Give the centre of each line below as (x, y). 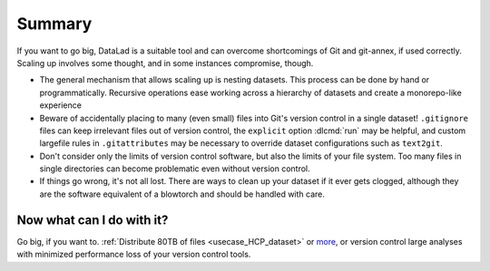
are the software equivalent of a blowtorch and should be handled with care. (182, 194)
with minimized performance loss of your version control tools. (134, 255)
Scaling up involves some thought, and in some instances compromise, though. (165, 63)
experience (60, 105)
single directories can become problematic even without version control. (175, 169)
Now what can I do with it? (93, 220)
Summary (54, 24)
